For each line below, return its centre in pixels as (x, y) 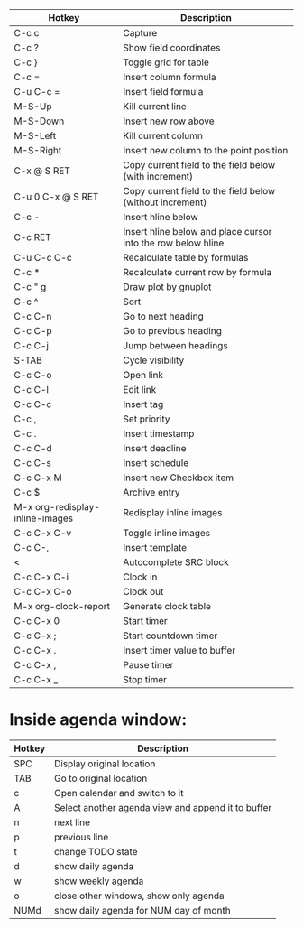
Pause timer (148, 665)
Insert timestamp (159, 434)
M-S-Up (33, 106)
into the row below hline (174, 243)
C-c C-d (33, 448)
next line (72, 822)
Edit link (140, 390)
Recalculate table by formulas (186, 258)
